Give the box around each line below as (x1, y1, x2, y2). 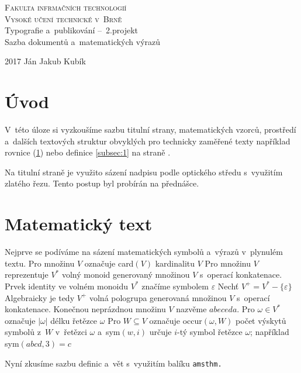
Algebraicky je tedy (5, 291, 75, 303)
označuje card (84, 257, 134, 269)
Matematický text (5, 212, 153, 236)
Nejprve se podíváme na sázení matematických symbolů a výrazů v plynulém (5, 246, 283, 258)
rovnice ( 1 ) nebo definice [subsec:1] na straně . (5, 146, 171, 158)
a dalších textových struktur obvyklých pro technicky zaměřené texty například (5, 134, 290, 147)
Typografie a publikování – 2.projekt (5, 24, 139, 36)
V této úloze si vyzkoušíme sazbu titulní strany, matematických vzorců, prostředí (5, 123, 296, 136)
